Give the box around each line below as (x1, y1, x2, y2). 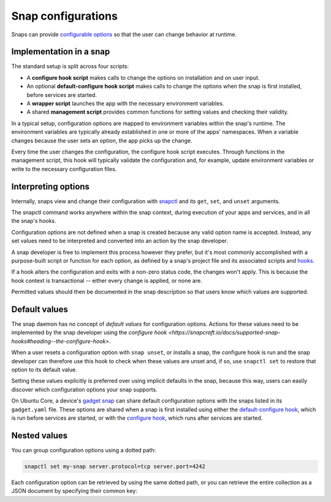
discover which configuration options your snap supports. (11, 385, 158, 393)
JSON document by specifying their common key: (11, 487, 137, 495)
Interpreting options (11, 181, 90, 191)
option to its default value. (11, 366, 77, 374)
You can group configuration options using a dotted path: (11, 446, 156, 454)
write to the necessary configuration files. (11, 165, 117, 172)
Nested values (11, 430, 68, 441)
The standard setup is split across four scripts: (11, 63, 129, 70)
